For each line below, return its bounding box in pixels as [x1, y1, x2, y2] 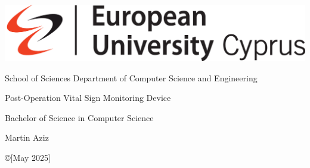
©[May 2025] [5, 151, 51, 163]
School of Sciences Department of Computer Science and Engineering [5, 71, 258, 84]
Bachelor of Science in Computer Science [5, 111, 154, 123]
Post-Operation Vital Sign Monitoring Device [5, 91, 171, 104]
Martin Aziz [5, 131, 49, 144]
